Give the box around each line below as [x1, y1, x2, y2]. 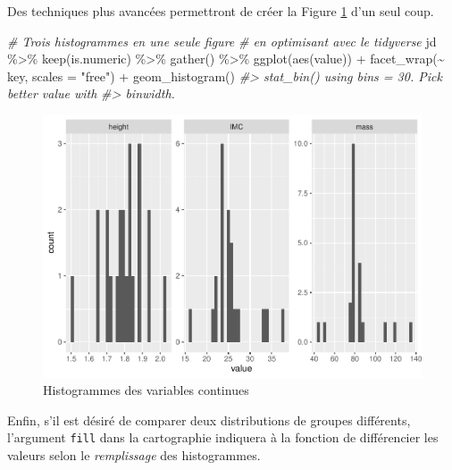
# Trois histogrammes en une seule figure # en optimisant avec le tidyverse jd [7, 31, 437, 50]
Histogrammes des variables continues [43, 381, 249, 399]
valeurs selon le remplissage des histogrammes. [7, 445, 261, 464]
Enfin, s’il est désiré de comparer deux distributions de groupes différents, [7, 410, 411, 429]
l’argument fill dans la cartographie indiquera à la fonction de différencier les [7, 428, 439, 447]
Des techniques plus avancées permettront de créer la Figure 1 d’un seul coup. [7, 2, 434, 20]
